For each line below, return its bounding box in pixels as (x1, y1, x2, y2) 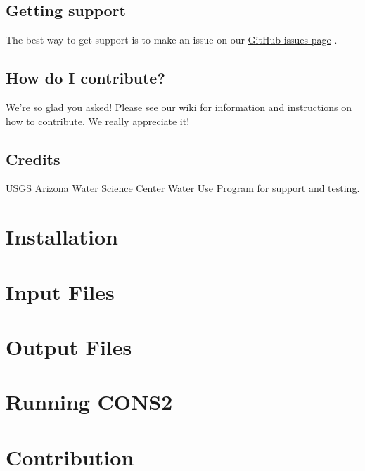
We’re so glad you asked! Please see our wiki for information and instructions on (6, 100, 352, 114)
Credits (6, 148, 60, 169)
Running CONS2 (6, 387, 173, 416)
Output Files (6, 332, 132, 361)
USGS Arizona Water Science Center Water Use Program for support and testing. (6, 181, 360, 195)
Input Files (6, 277, 115, 306)
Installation (6, 222, 118, 251)
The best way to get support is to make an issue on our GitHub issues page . (6, 32, 338, 47)
